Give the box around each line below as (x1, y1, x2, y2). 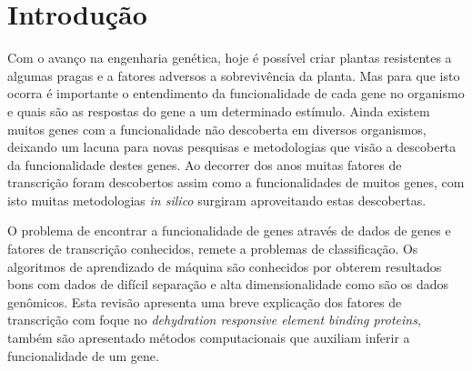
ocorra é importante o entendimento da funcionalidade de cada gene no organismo (7, 84, 465, 103)
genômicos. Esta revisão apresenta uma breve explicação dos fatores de (7, 292, 402, 311)
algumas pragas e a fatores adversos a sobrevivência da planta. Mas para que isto (7, 65, 460, 85)
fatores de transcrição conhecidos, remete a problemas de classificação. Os (7, 239, 418, 258)
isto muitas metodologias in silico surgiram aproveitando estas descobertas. (7, 190, 427, 209)
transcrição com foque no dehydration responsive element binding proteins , (7, 310, 421, 329)
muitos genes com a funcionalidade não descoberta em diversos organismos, (7, 119, 427, 138)
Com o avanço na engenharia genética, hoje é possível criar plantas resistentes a (7, 48, 452, 67)
